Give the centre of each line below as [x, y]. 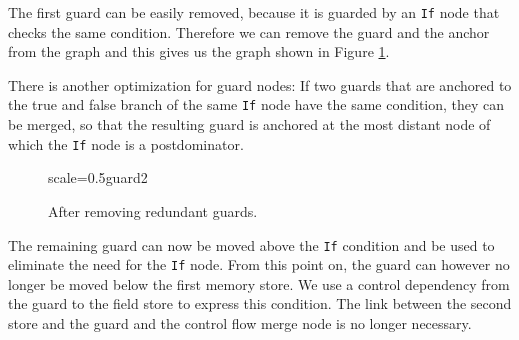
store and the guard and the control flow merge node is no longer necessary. [240, 323]
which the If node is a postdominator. [126, 143]
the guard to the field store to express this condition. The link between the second [260, 303]
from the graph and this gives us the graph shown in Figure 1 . [199, 51]
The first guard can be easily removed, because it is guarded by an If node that [254, 12]
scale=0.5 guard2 [98, 177]
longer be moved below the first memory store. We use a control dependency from [259, 283]
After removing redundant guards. [153, 210]
